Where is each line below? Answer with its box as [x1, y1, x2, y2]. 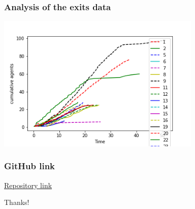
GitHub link [4, 160, 55, 172]
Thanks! [4, 197, 29, 207]
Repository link [4, 179, 52, 190]
